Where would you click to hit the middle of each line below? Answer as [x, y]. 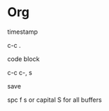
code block [24, 59]
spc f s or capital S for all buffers [54, 100]
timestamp [23, 32]
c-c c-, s [20, 72]
